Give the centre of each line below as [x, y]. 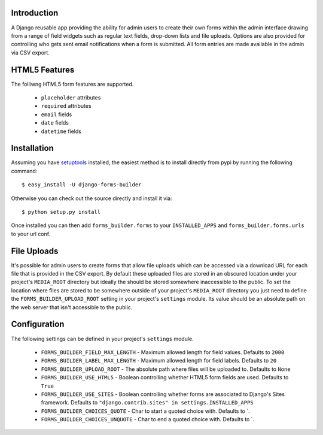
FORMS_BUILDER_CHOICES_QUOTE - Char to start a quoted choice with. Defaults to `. [146, 411]
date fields [55, 123]
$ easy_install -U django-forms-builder [82, 185]
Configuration [38, 324]
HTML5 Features [43, 70]
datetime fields [61, 131]
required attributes [66, 106]
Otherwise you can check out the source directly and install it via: [92, 198]
